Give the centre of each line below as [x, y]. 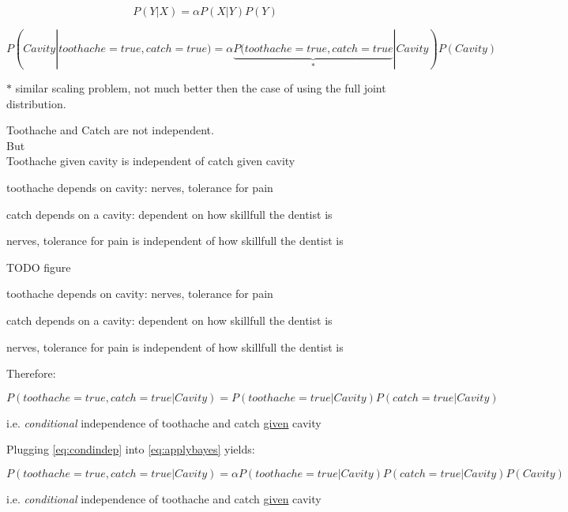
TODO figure [39, 267]
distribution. [36, 103]
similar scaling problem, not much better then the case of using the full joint [201, 87]
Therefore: [31, 373]
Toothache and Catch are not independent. [110, 130]
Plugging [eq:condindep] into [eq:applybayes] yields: [131, 449]
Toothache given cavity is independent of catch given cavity [151, 161]
